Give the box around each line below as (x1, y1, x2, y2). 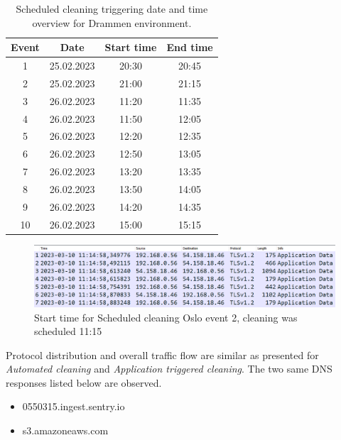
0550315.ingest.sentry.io (22, 399, 125, 414)
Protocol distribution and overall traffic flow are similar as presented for (6, 347, 319, 362)
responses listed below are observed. (6, 375, 162, 390)
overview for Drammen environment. (32, 15, 192, 30)
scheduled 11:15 (34, 324, 102, 339)
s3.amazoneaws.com (22, 423, 109, 438)
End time (166, 40, 213, 55)
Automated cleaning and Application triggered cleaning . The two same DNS (6, 361, 332, 376)
